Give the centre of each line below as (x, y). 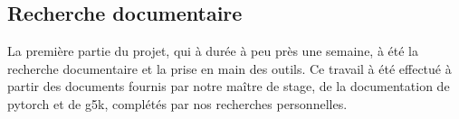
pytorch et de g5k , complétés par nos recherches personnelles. (177, 103)
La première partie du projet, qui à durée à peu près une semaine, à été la (213, 51)
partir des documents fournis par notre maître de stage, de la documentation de (229, 86)
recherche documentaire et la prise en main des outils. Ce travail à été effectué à (229, 68)
